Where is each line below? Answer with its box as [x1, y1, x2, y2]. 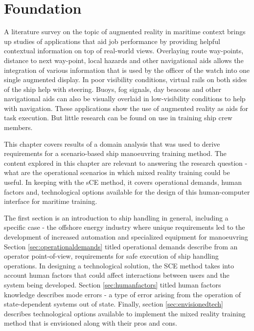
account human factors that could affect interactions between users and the [4, 270, 230, 280]
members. [4, 122, 33, 132]
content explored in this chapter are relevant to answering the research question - [4, 157, 248, 168]
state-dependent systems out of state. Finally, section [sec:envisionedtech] [4, 299, 224, 309]
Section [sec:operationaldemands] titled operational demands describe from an [4, 241, 238, 251]
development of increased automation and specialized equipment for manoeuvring [4, 232, 248, 242]
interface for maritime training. [4, 196, 97, 206]
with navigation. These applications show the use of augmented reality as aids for [4, 103, 249, 113]
